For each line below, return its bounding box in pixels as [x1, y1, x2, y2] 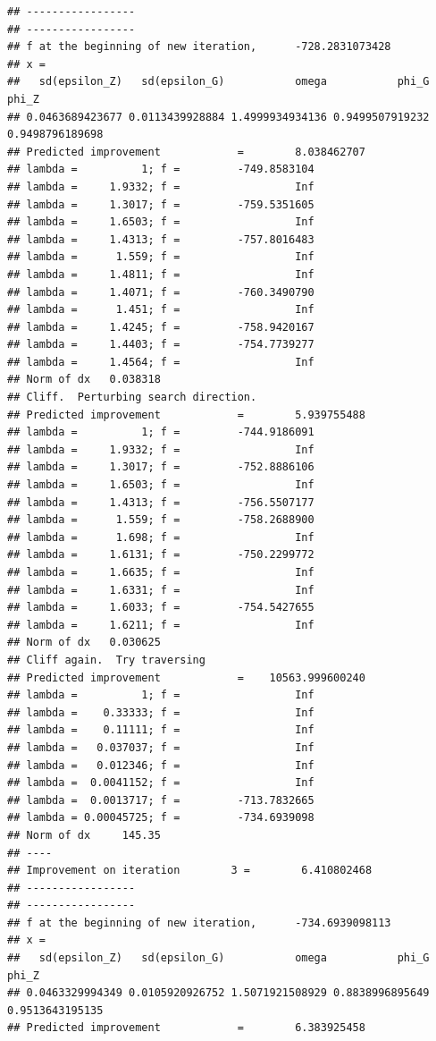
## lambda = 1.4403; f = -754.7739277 [7, 338, 314, 351]
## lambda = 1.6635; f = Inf [7, 566, 314, 579]
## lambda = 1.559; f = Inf [7, 250, 314, 264]
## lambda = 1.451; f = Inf [7, 303, 314, 317]
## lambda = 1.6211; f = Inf [7, 618, 314, 631]
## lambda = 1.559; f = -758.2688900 [7, 513, 314, 527]
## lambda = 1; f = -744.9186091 [7, 426, 314, 439]
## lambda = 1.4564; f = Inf [7, 355, 314, 368]
